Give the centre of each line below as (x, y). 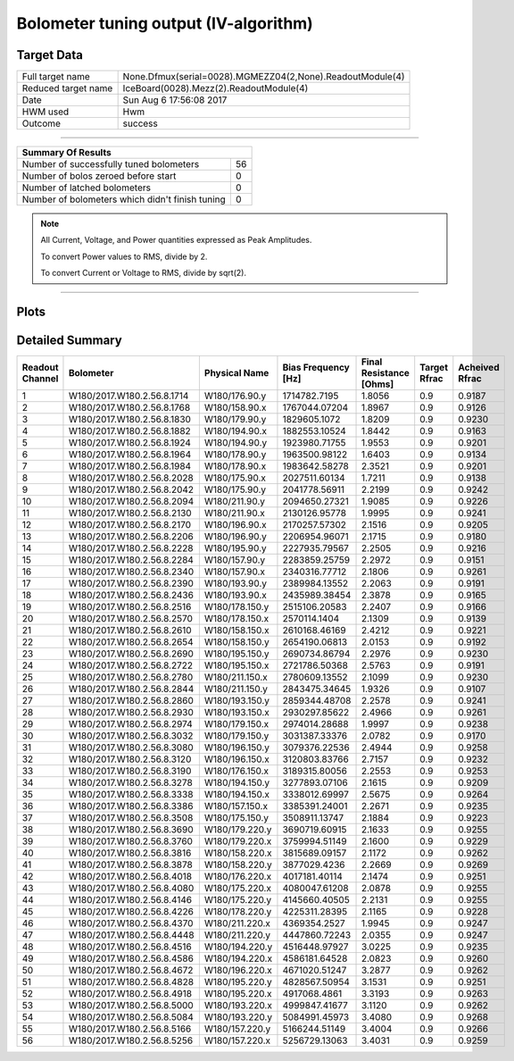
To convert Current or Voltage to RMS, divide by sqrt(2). (144, 273)
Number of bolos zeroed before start (99, 176)
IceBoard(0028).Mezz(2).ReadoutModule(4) (216, 88)
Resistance (385, 373)
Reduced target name (67, 88)
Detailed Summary (69, 341)
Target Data (50, 55)
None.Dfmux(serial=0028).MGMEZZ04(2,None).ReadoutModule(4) (264, 77)
